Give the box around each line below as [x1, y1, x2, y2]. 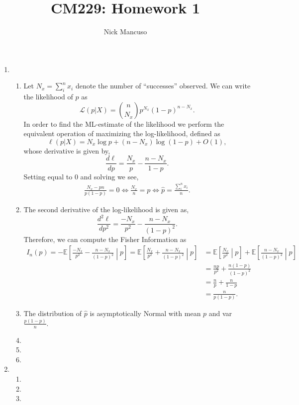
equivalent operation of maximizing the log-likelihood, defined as [23, 128, 220, 139]
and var [208, 308, 232, 318]
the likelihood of [23, 91, 73, 102]
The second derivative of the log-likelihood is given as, [23, 204, 189, 215]
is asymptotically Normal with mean [90, 308, 201, 318]
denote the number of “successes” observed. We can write [75, 81, 251, 91]
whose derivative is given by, [23, 145, 110, 156]
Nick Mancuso [103, 26, 147, 37]
